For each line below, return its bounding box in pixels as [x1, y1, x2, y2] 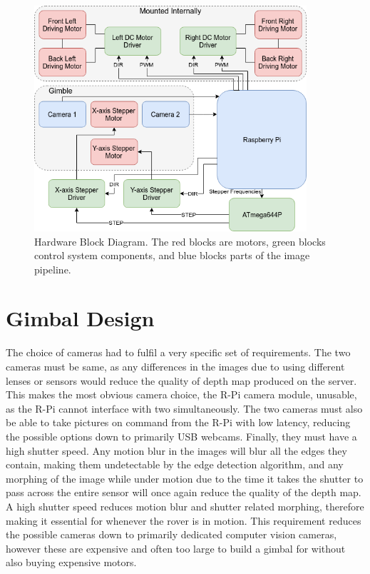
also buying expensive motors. [6, 555, 137, 570]
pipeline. [34, 261, 71, 276]
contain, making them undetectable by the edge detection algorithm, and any [6, 457, 344, 472]
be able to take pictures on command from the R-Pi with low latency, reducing [6, 415, 351, 430]
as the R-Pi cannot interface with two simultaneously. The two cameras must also [6, 401, 363, 416]
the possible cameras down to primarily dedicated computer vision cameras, [6, 527, 337, 542]
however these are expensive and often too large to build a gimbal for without [6, 540, 346, 555]
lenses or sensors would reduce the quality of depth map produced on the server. [6, 373, 357, 388]
